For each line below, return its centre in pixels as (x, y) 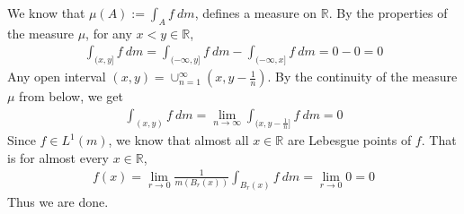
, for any (109, 33)
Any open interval (57, 77)
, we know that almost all (178, 140)
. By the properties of (388, 13)
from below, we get (71, 96)
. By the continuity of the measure (362, 77)
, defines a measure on (256, 13)
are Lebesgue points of (349, 140)
